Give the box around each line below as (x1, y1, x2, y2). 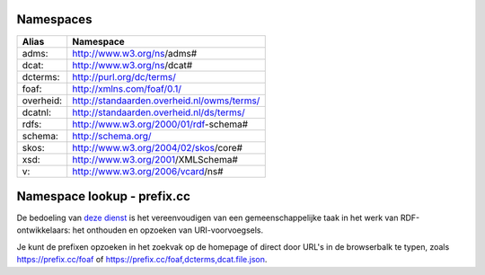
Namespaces (16, 12, 93, 27)
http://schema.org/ (72, 129, 152, 142)
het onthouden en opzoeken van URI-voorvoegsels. (72, 225, 264, 235)
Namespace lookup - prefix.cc (16, 189, 190, 204)
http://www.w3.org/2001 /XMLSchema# (72, 153, 238, 165)
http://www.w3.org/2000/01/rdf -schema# (72, 118, 249, 130)
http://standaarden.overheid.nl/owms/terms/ (72, 94, 260, 107)
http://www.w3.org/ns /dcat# (72, 58, 193, 71)
